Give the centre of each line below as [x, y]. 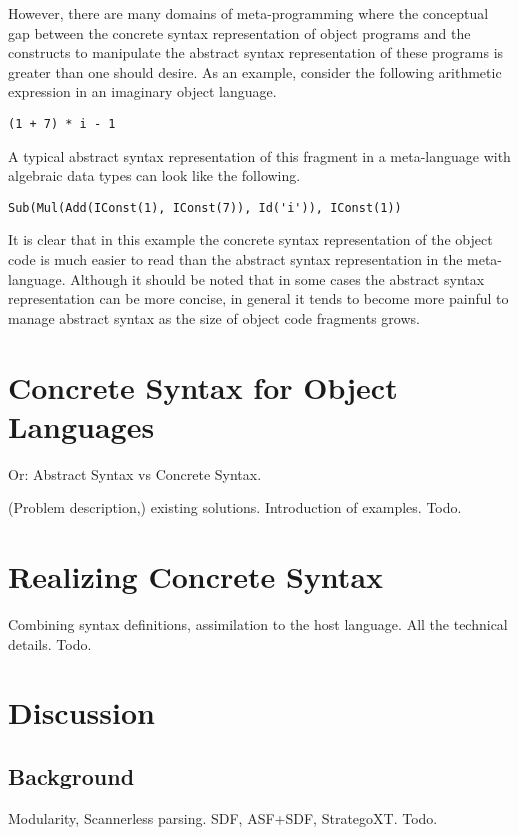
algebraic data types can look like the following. [154, 175]
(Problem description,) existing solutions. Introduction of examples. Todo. [235, 507]
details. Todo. [50, 643]
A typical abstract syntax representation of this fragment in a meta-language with [259, 155]
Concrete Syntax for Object [203, 386]
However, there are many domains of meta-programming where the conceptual [248, 13]
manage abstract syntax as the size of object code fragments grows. [214, 317]
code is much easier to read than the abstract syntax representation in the [235, 259]
